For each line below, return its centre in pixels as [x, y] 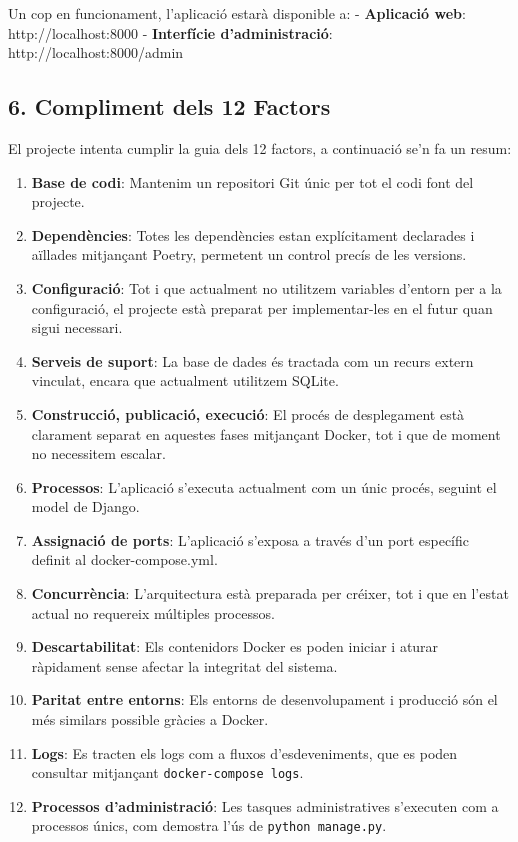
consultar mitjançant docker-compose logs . [167, 772]
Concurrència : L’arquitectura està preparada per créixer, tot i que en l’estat [270, 593]
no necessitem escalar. [98, 453]
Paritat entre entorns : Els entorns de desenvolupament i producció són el [264, 699]
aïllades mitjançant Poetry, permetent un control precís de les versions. [249, 254]
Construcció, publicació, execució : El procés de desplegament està [248, 413]
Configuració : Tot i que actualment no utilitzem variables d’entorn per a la [266, 287]
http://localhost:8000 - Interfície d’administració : [170, 32]
